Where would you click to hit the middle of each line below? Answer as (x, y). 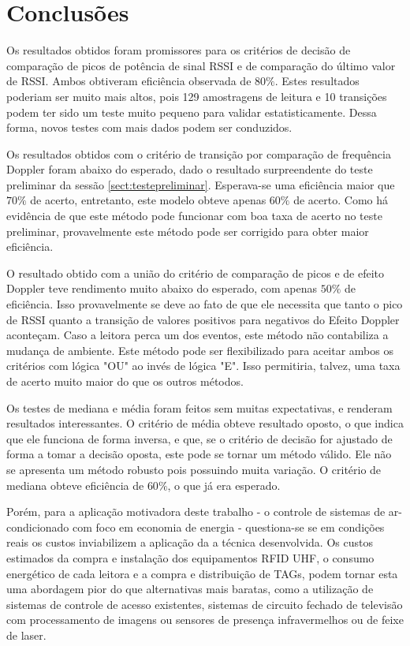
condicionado (38, 527)
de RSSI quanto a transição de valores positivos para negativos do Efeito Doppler (203, 319)
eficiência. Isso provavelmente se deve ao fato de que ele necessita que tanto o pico (205, 304)
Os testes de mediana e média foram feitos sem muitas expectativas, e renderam (199, 407)
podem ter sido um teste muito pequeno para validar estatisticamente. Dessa (192, 112)
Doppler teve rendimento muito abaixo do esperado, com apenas (162, 288)
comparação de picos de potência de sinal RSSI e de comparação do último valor (201, 65)
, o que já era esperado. (224, 485)
